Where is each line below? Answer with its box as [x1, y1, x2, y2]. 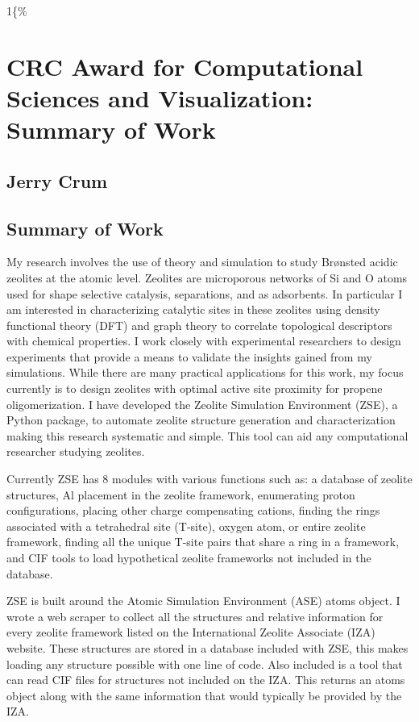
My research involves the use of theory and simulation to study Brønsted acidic [6, 253, 398, 270]
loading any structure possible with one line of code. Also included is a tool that [6, 655, 403, 672]
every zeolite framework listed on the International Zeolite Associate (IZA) [6, 624, 375, 641]
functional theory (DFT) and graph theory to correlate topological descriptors [6, 316, 392, 333]
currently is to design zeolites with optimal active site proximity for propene [6, 380, 383, 397]
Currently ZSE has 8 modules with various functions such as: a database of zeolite [6, 470, 413, 487]
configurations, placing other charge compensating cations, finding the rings [6, 502, 380, 519]
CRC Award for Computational [6, 49, 363, 82]
